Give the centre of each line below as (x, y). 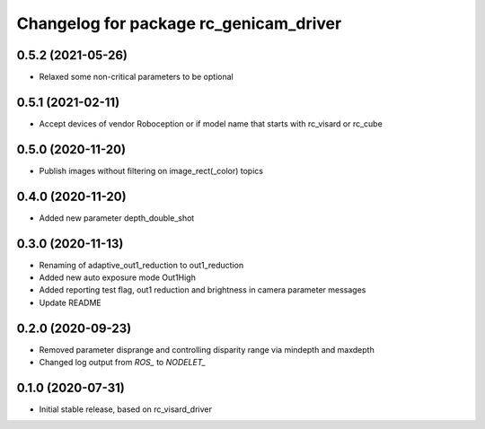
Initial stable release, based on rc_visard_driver (126, 409)
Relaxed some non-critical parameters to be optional (136, 77)
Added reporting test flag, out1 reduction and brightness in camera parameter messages (203, 290)
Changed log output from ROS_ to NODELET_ (123, 363)
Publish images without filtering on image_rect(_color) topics (151, 171)
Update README (71, 302)
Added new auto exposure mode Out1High (118, 277)
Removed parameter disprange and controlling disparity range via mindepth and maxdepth (207, 349)
